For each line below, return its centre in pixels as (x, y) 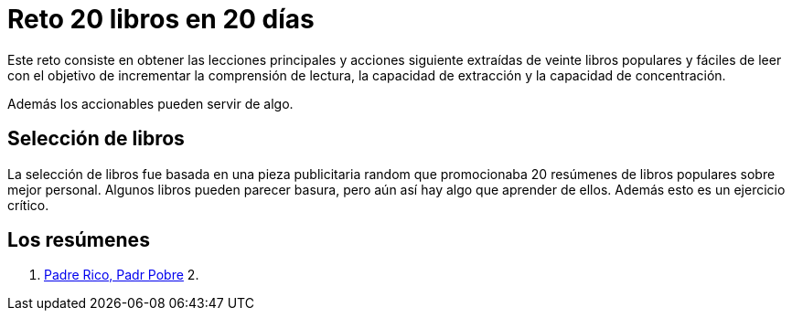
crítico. (28, 205)
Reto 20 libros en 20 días (161, 19)
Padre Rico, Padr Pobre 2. (122, 275)
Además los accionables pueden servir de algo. (150, 103)
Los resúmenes (79, 240)
